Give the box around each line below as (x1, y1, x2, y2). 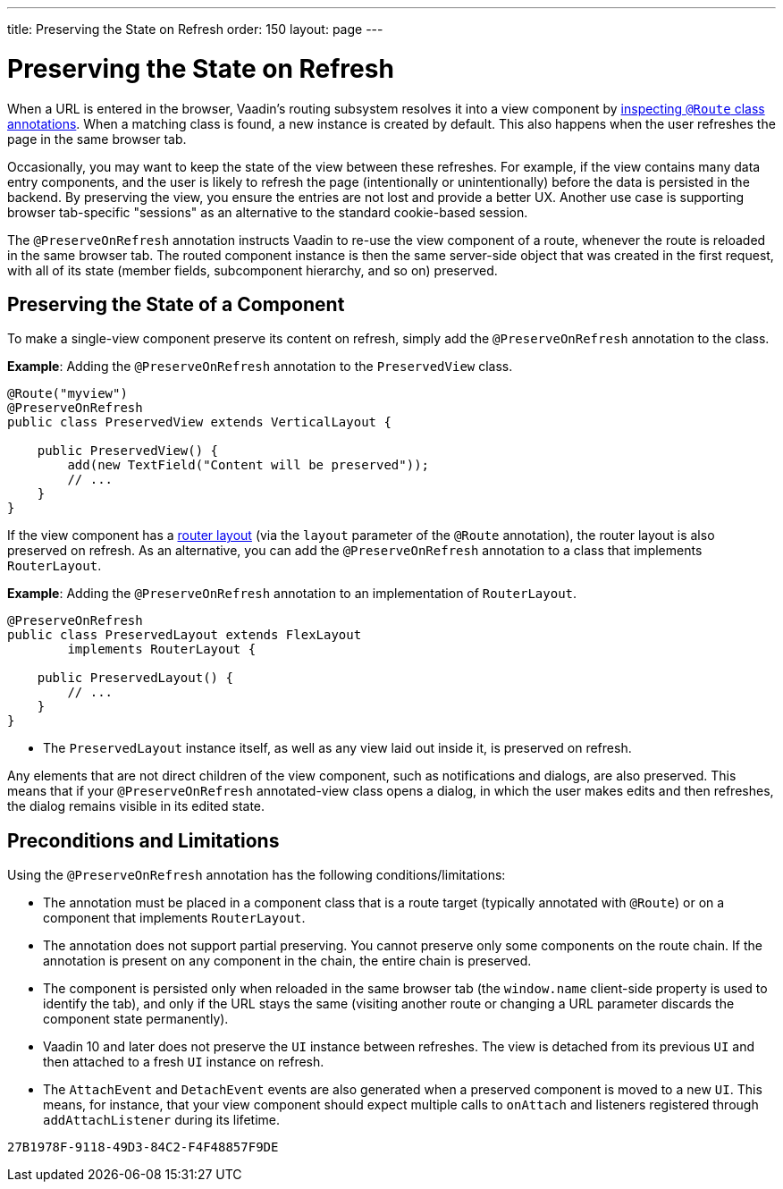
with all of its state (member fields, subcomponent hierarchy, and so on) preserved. (7, 262, 498, 278)
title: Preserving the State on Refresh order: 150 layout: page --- (7, 21, 383, 37)
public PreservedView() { (37, 443, 219, 459)
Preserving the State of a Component (7, 292, 345, 316)
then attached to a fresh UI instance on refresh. (43, 1054, 324, 1070)
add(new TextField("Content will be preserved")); (67, 458, 430, 473)
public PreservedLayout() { (37, 670, 233, 686)
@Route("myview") (7, 386, 128, 401)
